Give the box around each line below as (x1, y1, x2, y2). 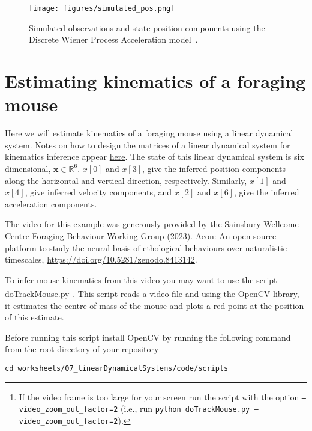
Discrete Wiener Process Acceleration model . (29, 33, 198, 46)
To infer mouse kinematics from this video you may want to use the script (5, 273, 277, 286)
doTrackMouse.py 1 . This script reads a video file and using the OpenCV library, (5, 286, 299, 299)
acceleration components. (5, 197, 97, 210)
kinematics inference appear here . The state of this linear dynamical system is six (5, 150, 304, 163)
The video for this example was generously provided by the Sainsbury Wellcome (5, 218, 299, 230)
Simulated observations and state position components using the (29, 21, 265, 34)
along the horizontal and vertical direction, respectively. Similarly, (5, 174, 247, 186)
